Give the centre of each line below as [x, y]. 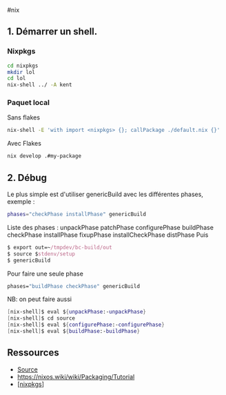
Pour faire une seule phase [45, 273]
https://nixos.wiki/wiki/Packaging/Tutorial [76, 376]
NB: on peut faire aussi [40, 299]
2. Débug [27, 178]
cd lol [17, 79]
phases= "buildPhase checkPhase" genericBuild [73, 286]
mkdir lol [21, 72]
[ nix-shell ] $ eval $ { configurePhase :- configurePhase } [86, 325]
